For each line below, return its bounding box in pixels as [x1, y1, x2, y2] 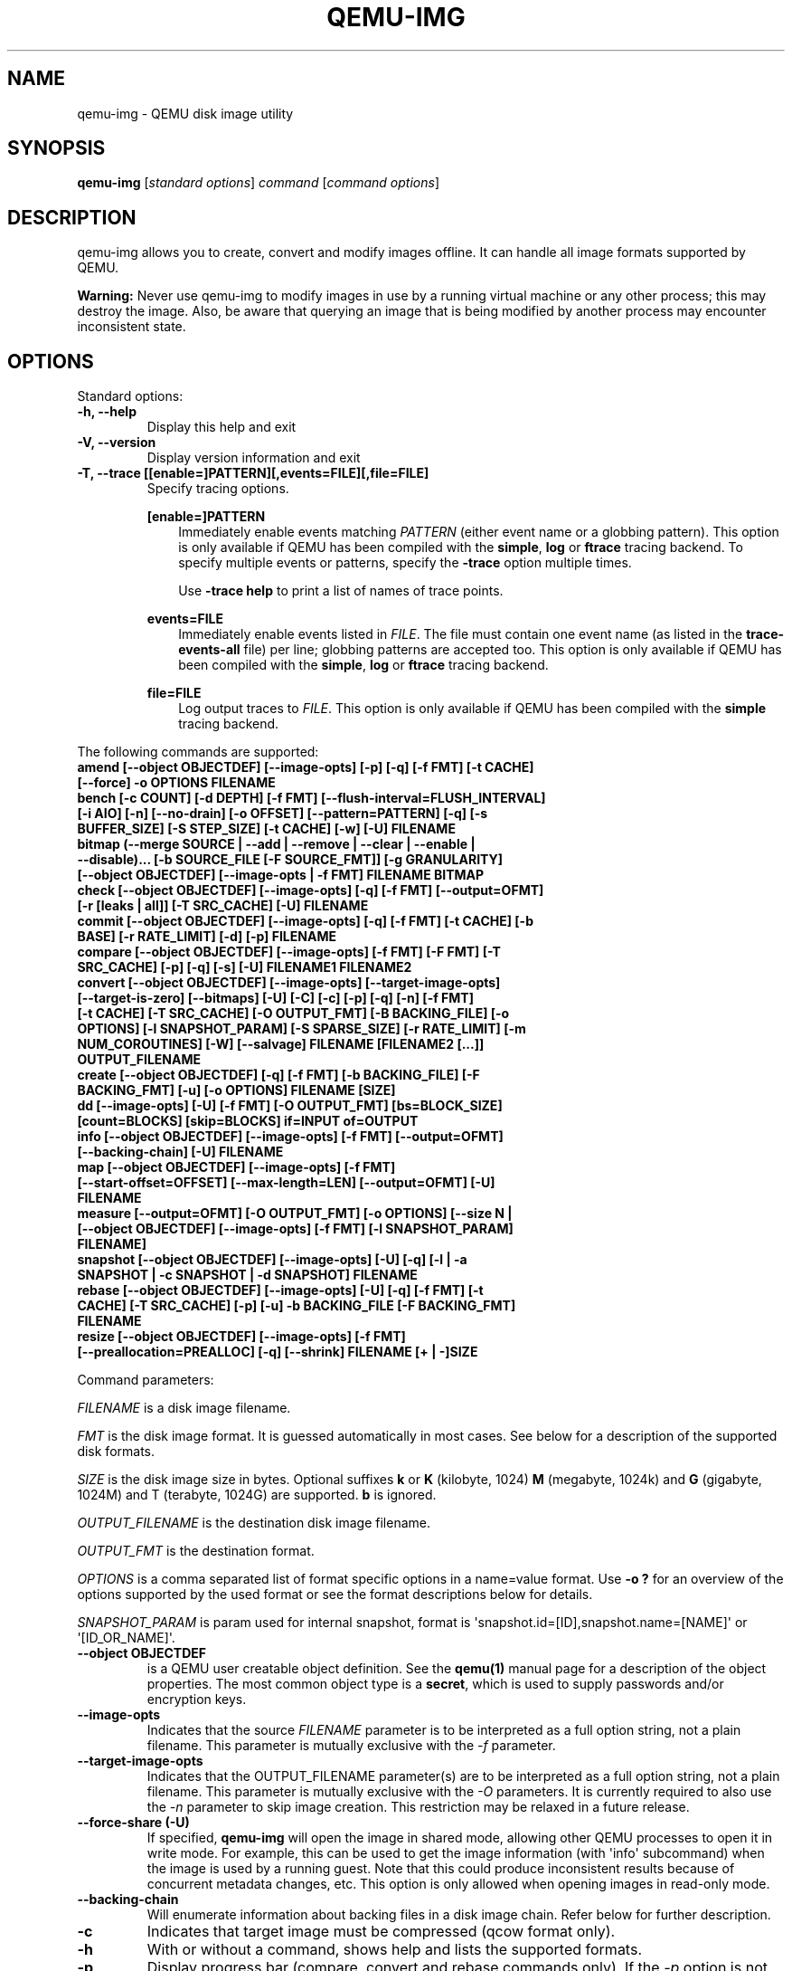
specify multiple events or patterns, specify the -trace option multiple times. [178, 555, 632, 571]
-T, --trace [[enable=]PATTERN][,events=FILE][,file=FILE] [77, 465, 429, 481]
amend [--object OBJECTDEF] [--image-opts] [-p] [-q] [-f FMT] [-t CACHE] [77, 759, 534, 776]
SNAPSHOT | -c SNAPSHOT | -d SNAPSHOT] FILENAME [77, 1267, 418, 1283]
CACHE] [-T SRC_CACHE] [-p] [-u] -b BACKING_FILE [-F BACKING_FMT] [77, 1298, 516, 1314]
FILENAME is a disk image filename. [77, 1400, 291, 1416]
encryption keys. [146, 1691, 247, 1708]
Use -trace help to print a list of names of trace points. [178, 583, 504, 599]
